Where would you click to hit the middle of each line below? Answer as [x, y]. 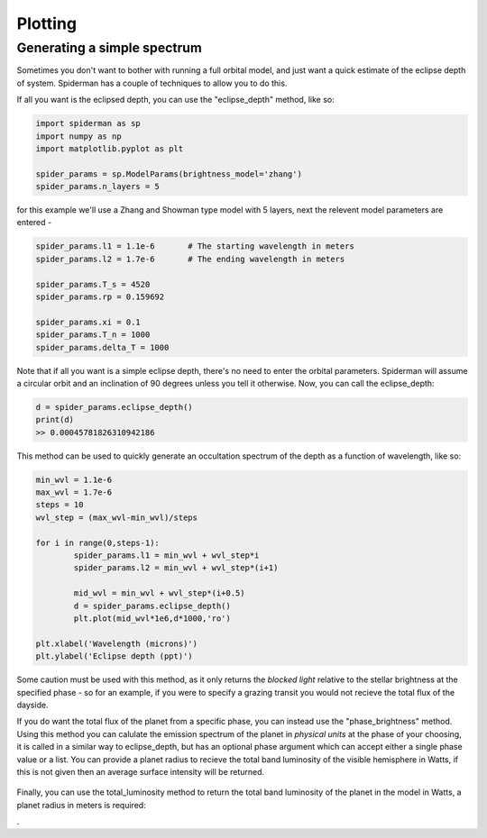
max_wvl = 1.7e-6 [74, 492]
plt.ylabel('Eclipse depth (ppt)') [114, 656]
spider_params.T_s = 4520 [93, 284]
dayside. [32, 705]
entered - [34, 223]
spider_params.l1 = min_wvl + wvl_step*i [166, 556]
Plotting [46, 23]
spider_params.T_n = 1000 [93, 335]
